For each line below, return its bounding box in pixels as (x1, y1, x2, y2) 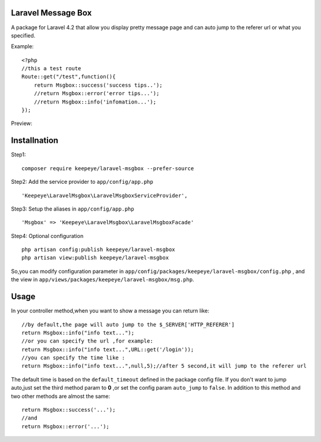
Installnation (11, 136, 59, 146)
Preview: (11, 120, 33, 127)
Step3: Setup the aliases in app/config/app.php (11, 205, 134, 212)
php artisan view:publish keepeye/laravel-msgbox (21, 255, 169, 261)
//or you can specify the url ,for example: (21, 338, 154, 344)
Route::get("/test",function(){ (21, 73, 116, 80)
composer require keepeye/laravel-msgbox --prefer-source (21, 165, 194, 172)
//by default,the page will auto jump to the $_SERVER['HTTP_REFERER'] (21, 321, 235, 328)
